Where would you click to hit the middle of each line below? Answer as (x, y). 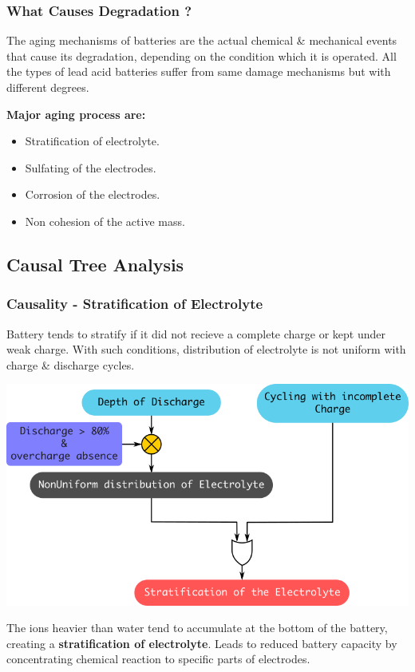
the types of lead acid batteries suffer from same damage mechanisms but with (199, 71)
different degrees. (48, 87)
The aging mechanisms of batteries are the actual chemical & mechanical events (202, 40)
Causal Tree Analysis (95, 264)
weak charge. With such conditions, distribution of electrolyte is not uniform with (206, 349)
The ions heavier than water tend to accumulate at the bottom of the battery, (197, 628)
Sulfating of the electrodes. (91, 167)
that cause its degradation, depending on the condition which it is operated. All (202, 55)
